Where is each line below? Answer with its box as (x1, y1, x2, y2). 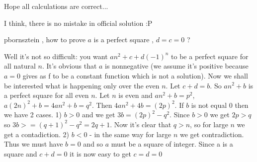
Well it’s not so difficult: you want (4, 51, 108, 61)
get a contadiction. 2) (4, 129, 70, 139)
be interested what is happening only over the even (4, 80, 160, 90)
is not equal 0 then (191, 99, 249, 110)
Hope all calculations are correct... (4, 1, 108, 11)
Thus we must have (4, 139, 63, 149)
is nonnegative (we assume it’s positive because (105, 61, 249, 71)
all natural (4, 61, 36, 71)
